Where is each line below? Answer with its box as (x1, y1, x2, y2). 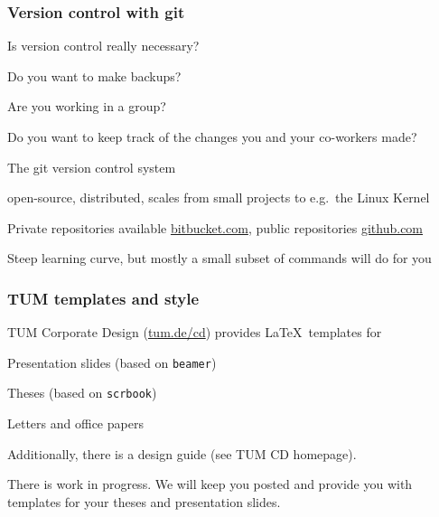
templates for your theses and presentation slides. (7, 492, 281, 511)
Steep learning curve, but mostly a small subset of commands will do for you (7, 249, 432, 268)
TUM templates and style (7, 287, 200, 309)
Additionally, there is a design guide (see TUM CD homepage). (7, 444, 357, 463)
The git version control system (7, 157, 176, 176)
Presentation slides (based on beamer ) (7, 352, 217, 371)
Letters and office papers (7, 414, 144, 433)
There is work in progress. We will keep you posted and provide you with (7, 475, 413, 493)
